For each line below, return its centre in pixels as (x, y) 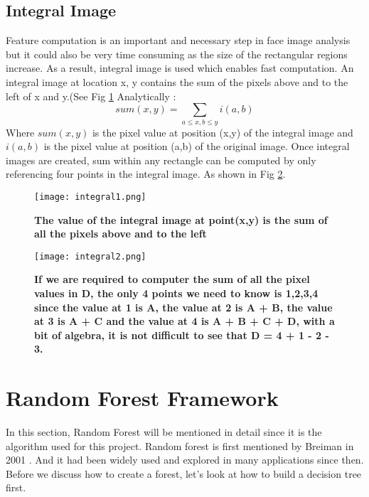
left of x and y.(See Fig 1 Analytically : (91, 96)
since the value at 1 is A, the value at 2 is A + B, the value (183, 307)
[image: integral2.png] (90, 256)
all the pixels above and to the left (121, 234)
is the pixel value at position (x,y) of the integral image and (223, 132)
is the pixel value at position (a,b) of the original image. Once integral (197, 146)
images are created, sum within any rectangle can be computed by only (161, 160)
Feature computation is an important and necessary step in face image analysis (178, 40)
